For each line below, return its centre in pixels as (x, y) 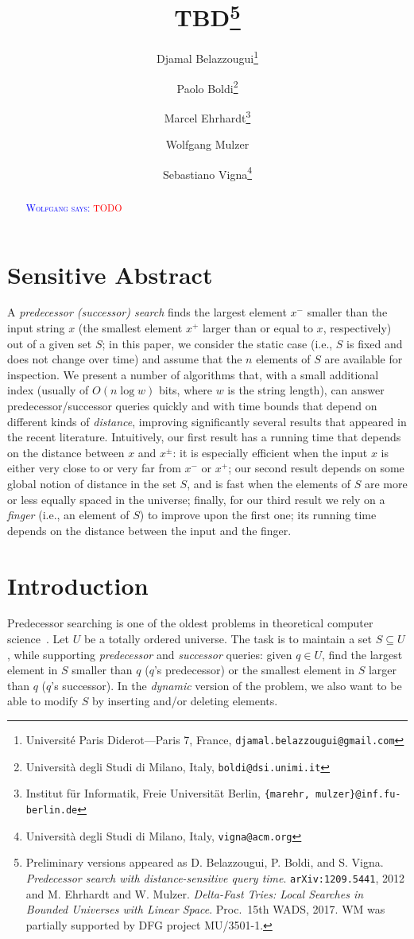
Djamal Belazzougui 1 (207, 57)
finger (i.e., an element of (68, 515)
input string (36, 328)
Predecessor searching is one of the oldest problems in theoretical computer (190, 623)
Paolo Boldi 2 (207, 87)
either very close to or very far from (94, 468)
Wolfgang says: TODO (74, 207)
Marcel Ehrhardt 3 (207, 116)
